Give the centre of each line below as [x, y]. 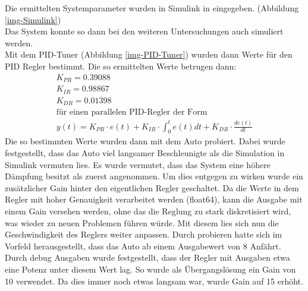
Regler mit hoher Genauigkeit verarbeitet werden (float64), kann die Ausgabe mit [154, 199]
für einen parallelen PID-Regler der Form [132, 113]
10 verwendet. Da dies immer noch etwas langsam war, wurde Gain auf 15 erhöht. [154, 281]
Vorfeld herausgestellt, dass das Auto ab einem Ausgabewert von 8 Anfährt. [143, 246]
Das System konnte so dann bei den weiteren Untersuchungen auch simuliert [144, 31]
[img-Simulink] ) [33, 19]
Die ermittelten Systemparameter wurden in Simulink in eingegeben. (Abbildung [152, 8]
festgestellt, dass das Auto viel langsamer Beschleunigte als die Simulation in [145, 152]
